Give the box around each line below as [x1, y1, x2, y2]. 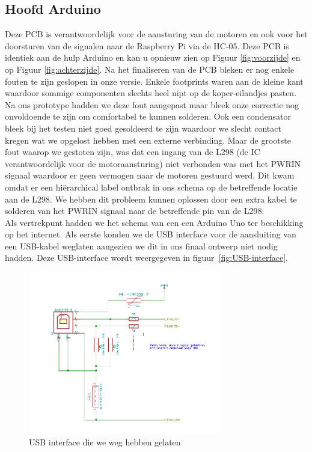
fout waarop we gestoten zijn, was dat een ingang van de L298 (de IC [5, 145, 260, 158]
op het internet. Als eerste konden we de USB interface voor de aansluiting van [5, 228, 296, 240]
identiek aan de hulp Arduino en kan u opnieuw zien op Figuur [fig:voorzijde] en [5, 51, 301, 64]
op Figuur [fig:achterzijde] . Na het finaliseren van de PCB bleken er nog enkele [5, 63, 295, 75]
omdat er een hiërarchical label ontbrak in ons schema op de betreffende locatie [5, 180, 298, 193]
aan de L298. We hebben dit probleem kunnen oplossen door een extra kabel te [5, 192, 297, 205]
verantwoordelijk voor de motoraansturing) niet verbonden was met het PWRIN [5, 157, 301, 169]
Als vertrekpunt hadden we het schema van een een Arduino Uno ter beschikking [5, 216, 304, 228]
